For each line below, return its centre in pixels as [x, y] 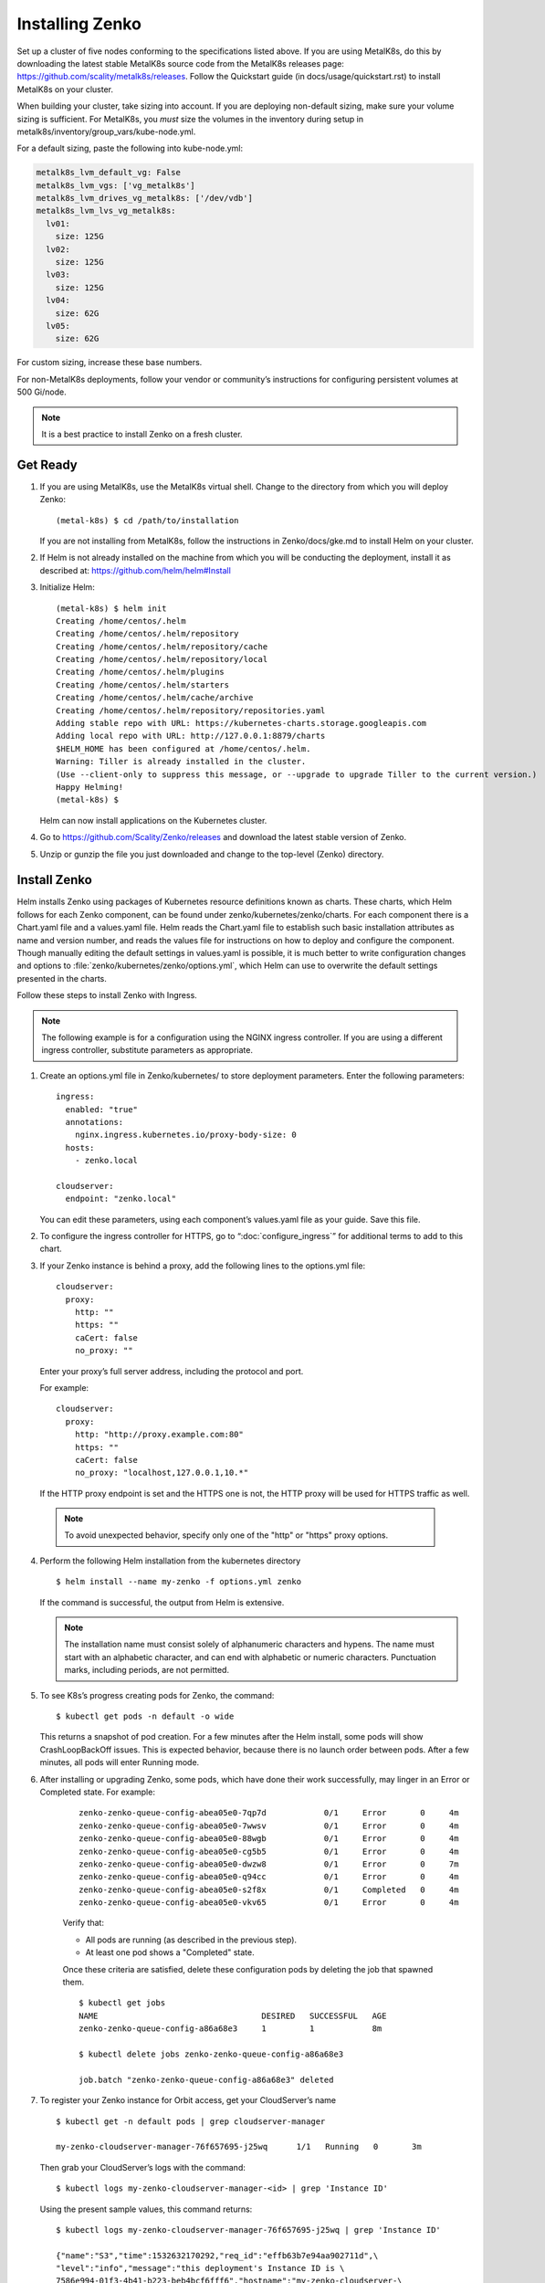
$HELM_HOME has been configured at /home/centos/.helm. [183, 748]
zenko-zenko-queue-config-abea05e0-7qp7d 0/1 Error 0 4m [269, 1813]
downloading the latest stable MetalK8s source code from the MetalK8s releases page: [180, 63]
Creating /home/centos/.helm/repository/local [162, 659]
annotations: [94, 1122]
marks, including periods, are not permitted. [147, 1670]
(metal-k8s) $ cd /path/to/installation [147, 520]
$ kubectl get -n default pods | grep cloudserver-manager [191, 2121]
